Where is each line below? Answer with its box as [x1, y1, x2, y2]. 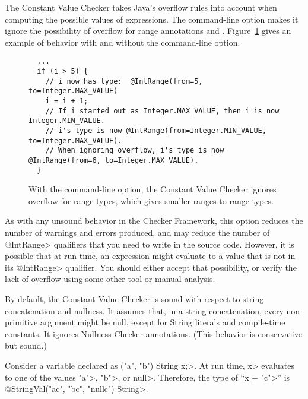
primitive [5, 316, 38, 328]
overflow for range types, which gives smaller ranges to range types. [28, 194, 274, 207]
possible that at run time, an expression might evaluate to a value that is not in [5, 249, 296, 262]
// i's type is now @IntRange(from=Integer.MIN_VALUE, [45, 126, 266, 135]
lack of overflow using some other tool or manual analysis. [5, 273, 215, 285]
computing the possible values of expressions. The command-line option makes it [5, 12, 299, 25]
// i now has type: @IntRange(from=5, [45, 77, 203, 85]
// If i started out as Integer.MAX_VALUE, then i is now [45, 106, 280, 115]
